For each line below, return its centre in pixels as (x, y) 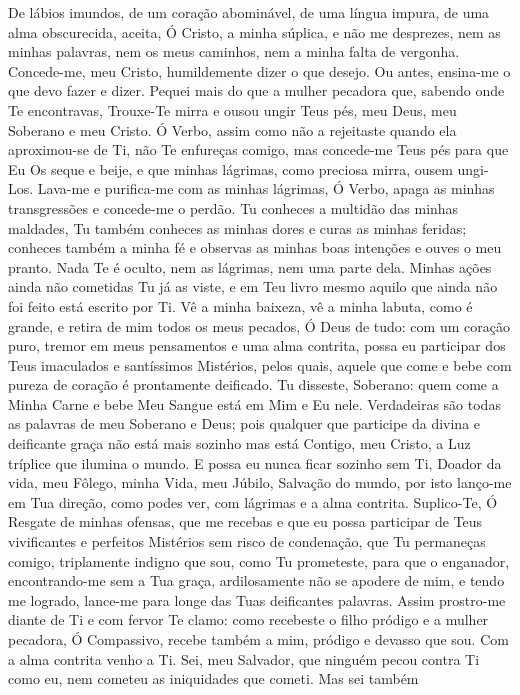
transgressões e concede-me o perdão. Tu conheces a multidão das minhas (233, 207)
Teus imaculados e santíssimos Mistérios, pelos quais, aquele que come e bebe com (260, 364)
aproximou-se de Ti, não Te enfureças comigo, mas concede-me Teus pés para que (258, 149)
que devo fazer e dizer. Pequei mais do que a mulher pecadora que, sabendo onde (256, 90)
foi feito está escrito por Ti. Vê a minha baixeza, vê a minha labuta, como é (240, 305)
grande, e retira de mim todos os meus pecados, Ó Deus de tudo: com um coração (259, 325)
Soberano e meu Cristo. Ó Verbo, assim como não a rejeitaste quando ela (232, 129)
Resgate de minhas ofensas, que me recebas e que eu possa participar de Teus (245, 521)
